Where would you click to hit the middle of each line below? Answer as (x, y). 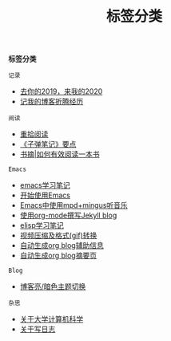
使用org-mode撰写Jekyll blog (68, 215)
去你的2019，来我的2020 (61, 91)
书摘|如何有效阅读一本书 (60, 154)
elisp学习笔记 (42, 225)
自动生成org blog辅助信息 (62, 246)
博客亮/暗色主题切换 (53, 286)
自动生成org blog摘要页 (58, 256)
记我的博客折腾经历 (52, 102)
